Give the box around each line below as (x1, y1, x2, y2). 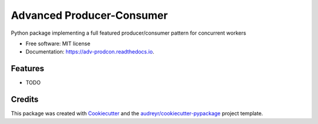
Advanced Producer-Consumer (11, 9, 168, 22)
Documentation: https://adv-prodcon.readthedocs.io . (25, 48, 154, 55)
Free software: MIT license (25, 40, 91, 47)
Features (11, 63, 44, 73)
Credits (11, 95, 39, 105)
